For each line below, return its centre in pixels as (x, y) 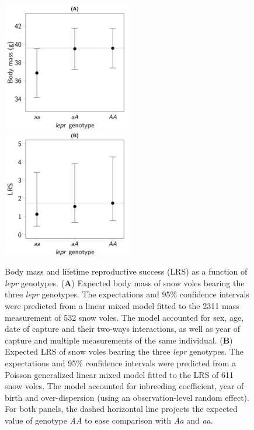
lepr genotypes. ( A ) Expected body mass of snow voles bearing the (125, 282)
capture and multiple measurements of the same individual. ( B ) (119, 340)
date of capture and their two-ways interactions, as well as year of (122, 329)
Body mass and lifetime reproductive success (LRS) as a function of (126, 271)
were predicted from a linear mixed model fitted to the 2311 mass (122, 305)
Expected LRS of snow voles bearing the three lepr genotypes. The (124, 351)
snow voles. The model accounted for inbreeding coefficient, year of (124, 386)
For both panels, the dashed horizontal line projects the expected (121, 409)
